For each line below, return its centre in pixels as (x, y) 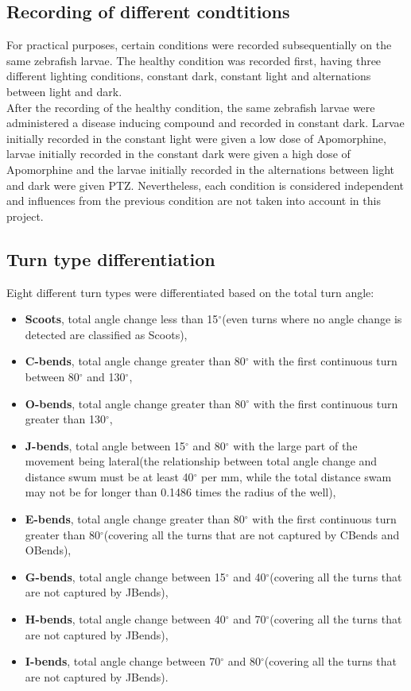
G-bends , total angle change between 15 (125, 576)
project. (25, 216)
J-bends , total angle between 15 (105, 445)
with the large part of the (295, 445)
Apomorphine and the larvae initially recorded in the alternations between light (200, 169)
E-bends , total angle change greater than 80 (135, 519)
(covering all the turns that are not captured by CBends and (252, 534)
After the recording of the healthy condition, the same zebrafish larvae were (191, 107)
